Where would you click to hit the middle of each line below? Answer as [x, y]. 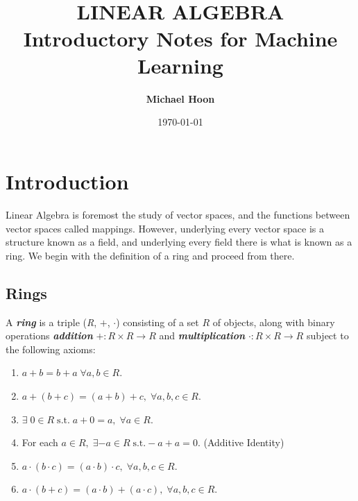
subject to [327, 336]
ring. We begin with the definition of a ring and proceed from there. [150, 255]
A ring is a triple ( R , [51, 322]
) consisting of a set [157, 322]
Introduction [67, 181]
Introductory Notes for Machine [180, 38]
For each [40, 442]
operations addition [49, 336]
